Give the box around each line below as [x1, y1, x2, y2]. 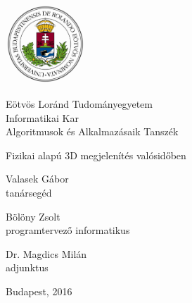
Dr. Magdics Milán [6, 246, 87, 261]
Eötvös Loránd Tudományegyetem [6, 96, 153, 111]
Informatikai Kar [6, 110, 79, 125]
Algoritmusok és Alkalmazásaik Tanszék [6, 124, 179, 139]
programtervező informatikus [6, 223, 130, 237]
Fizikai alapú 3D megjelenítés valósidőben [6, 147, 186, 162]
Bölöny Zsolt [6, 209, 60, 223]
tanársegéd [6, 185, 52, 199]
